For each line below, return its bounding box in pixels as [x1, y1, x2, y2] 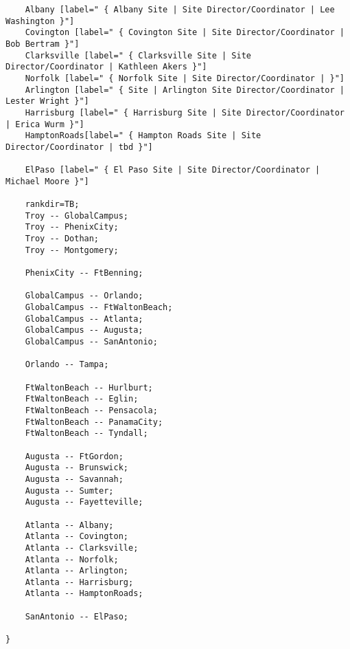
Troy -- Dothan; [25, 234, 100, 244]
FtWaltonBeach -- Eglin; [25, 394, 139, 404]
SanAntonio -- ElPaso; [25, 611, 128, 621]
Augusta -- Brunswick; [25, 463, 128, 473]
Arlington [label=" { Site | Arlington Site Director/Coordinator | [25, 85, 345, 95]
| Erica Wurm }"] [5, 119, 84, 129]
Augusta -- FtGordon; [25, 451, 124, 461]
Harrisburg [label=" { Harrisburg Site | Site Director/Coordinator [25, 107, 345, 118]
